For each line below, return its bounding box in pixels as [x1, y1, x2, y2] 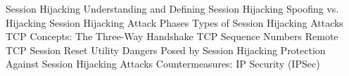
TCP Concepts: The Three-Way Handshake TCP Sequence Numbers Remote [6, 29, 338, 44]
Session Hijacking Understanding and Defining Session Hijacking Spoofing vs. [6, 1, 339, 15]
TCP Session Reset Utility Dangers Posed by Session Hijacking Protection [6, 42, 326, 57]
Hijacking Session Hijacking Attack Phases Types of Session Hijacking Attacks [6, 15, 343, 30]
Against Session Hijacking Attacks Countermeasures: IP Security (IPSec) [6, 56, 320, 71]
